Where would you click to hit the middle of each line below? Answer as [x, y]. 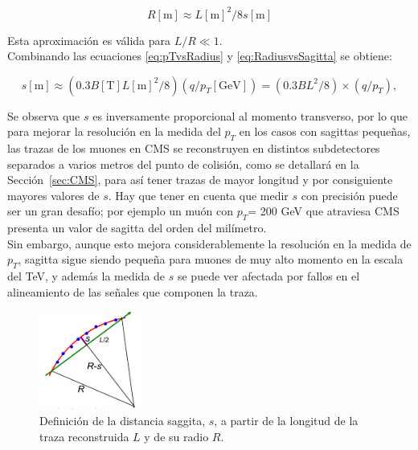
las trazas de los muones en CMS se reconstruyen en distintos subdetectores [194, 148]
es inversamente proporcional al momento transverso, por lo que [250, 115]
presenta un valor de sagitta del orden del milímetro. [137, 228]
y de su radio [176, 436]
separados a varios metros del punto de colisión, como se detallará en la [183, 164]
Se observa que [44, 115]
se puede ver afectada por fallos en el [268, 276]
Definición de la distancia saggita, [123, 421]
